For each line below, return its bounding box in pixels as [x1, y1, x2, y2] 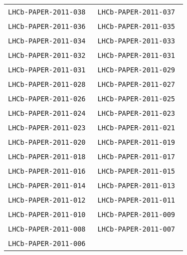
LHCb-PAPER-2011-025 [97, 95, 176, 103]
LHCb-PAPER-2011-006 [8, 240, 86, 248]
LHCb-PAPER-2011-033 [97, 37, 176, 45]
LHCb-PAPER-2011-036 [8, 22, 86, 30]
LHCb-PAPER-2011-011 [97, 196, 176, 204]
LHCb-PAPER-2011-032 [8, 51, 86, 59]
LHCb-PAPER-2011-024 [8, 109, 86, 117]
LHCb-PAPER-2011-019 [97, 138, 176, 146]
